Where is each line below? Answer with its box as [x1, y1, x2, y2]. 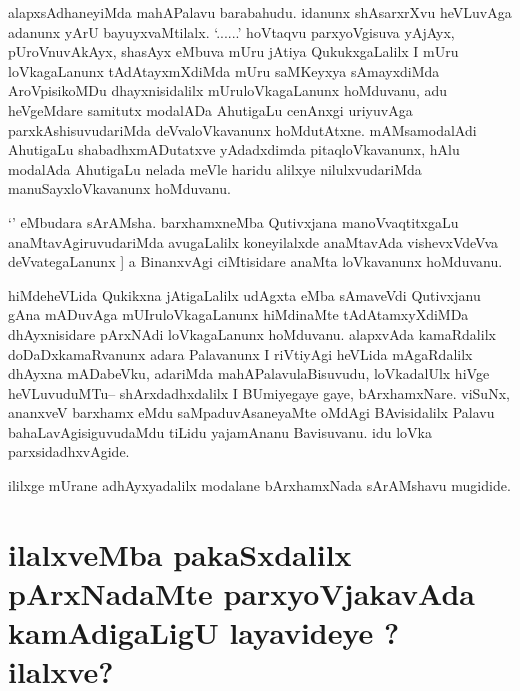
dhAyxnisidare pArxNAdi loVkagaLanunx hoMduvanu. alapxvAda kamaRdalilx [8, 323, 496, 344]
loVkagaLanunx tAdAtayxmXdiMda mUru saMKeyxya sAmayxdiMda [8, 60, 440, 81]
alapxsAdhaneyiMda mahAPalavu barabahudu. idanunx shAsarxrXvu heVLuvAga [8, 2, 512, 22]
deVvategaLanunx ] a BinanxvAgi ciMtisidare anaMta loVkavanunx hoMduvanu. [8, 251, 503, 272]
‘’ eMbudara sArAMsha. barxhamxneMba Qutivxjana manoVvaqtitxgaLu [8, 211, 459, 232]
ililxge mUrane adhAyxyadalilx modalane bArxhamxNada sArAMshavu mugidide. [8, 475, 511, 496]
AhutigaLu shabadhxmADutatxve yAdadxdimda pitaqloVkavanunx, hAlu [8, 139, 460, 160]
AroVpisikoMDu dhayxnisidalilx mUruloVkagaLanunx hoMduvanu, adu [8, 80, 448, 101]
